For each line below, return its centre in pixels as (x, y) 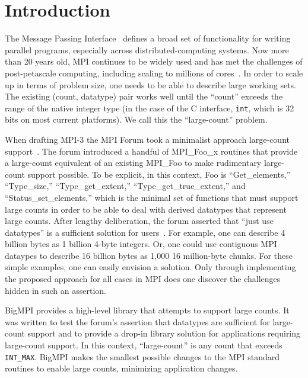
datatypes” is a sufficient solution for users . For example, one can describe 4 (145, 232)
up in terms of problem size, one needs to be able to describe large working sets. (150, 84)
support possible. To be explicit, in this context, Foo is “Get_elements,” (159, 174)
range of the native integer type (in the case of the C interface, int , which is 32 (150, 108)
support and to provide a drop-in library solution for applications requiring (164, 333)
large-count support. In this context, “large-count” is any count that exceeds (144, 345)
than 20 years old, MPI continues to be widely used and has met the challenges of (154, 61)
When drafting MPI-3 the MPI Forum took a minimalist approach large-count (147, 139)
